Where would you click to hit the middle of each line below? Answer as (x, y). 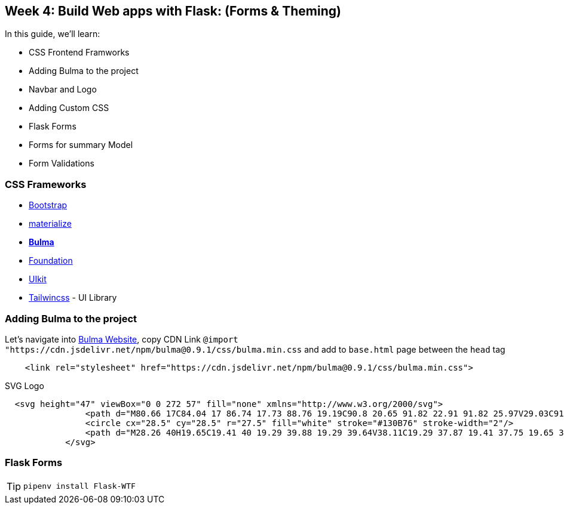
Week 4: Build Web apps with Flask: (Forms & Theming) (173, 11)
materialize (50, 224)
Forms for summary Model (81, 145)
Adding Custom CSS (69, 108)
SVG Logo (24, 385)
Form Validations (62, 164)
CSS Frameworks (46, 184)
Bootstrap (48, 205)
